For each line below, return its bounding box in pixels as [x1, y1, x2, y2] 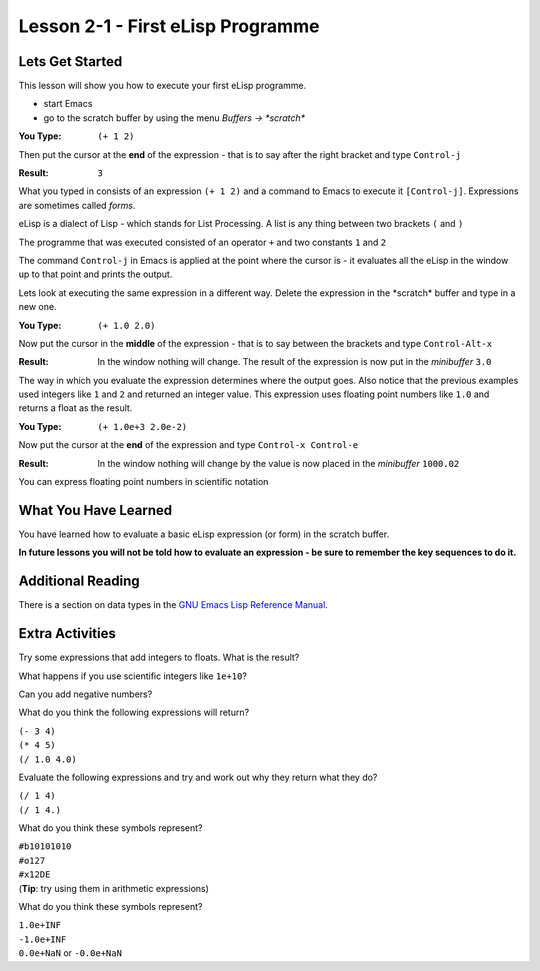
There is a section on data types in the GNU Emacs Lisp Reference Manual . [18, 599, 329, 611]
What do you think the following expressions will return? [18, 706, 250, 719]
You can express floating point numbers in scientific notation [18, 476, 269, 488]
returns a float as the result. [18, 402, 133, 414]
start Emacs [43, 98, 93, 110]
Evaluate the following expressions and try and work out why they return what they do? [18, 771, 378, 783]
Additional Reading [18, 573, 140, 590]
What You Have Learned [18, 501, 173, 519]
